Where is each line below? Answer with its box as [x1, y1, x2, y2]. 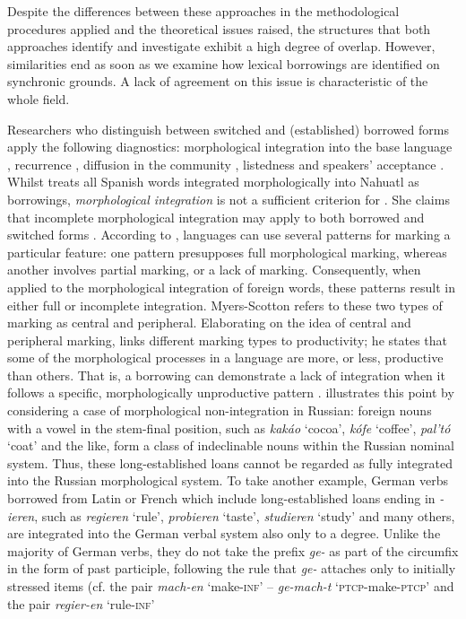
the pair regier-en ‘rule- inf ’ [7, 594, 155, 613]
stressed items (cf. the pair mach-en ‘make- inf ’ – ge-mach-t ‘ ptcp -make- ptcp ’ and [7, 577, 454, 595]
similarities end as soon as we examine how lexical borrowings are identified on [7, 54, 440, 73]
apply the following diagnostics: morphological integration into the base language [7, 137, 453, 156]
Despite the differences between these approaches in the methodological [7, 2, 400, 20]
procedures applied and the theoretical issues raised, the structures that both [7, 19, 431, 38]
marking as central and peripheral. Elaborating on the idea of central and [7, 313, 411, 332]
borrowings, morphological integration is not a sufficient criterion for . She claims [7, 189, 450, 208]
